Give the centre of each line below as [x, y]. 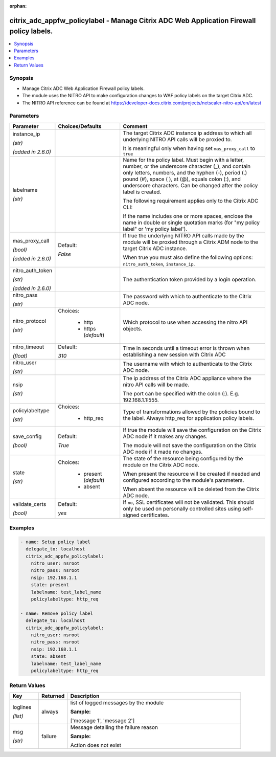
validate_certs [29, 504]
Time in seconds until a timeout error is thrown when [186, 348]
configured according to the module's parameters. [183, 480]
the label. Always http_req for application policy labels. [189, 418]
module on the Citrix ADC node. [161, 464]
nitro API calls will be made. [156, 385]
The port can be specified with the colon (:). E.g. [181, 393]
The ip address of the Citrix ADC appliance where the [187, 378]
